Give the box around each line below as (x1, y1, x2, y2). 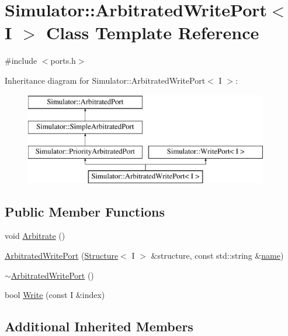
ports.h (50, 54, 76, 67)
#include (5, 54, 37, 67)
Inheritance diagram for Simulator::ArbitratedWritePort (5, 74, 206, 86)
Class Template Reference (46, 20, 259, 44)
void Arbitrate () (5, 229, 65, 242)
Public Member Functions (5, 202, 165, 220)
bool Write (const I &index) (5, 289, 105, 301)
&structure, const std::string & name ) (151, 249, 284, 262)
